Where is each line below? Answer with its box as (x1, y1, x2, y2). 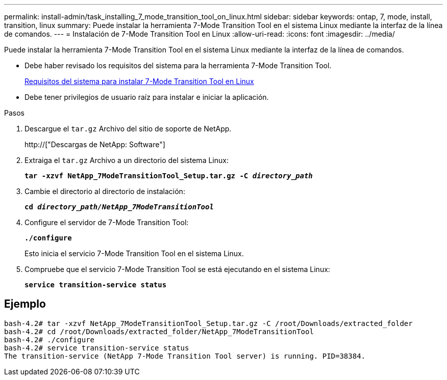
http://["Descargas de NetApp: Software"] (24, 140, 165, 149)
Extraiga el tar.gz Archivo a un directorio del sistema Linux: (24, 156, 229, 165)
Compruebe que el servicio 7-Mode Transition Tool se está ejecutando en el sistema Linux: (24, 265, 330, 274)
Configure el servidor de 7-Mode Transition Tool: (24, 218, 189, 227)
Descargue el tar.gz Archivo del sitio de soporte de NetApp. (24, 124, 232, 133)
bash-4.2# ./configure (4, 335, 95, 344)
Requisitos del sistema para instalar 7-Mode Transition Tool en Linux (24, 77, 254, 86)
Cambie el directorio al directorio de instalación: (24, 187, 185, 196)
